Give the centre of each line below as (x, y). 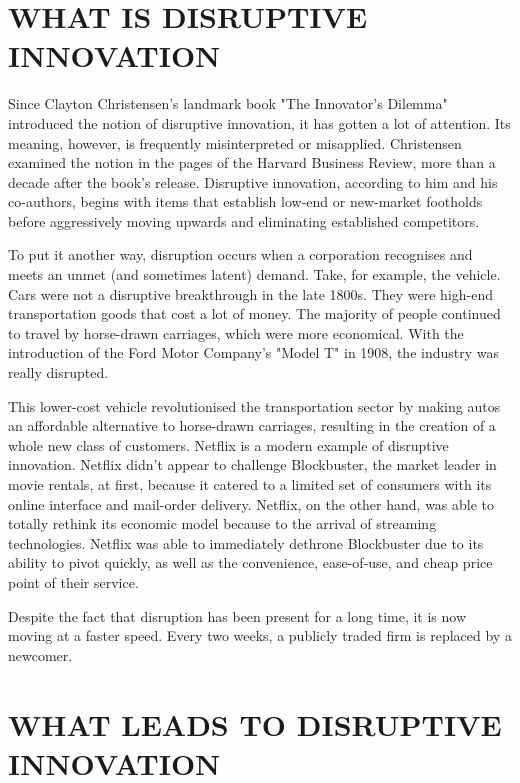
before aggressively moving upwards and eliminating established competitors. (244, 220)
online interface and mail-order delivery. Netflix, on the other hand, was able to (251, 503)
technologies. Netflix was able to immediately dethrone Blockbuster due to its (246, 542)
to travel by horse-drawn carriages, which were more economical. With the (236, 332)
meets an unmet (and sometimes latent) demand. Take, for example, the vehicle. (254, 274)
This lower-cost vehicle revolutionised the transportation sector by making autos (254, 405)
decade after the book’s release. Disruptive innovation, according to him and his (253, 181)
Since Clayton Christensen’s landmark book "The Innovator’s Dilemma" (228, 103)
